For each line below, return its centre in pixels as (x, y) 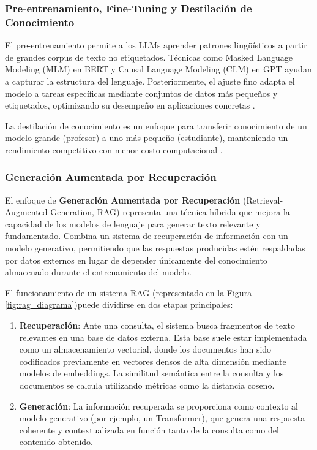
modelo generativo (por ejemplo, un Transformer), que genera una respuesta (162, 418)
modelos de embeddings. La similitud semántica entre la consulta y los (151, 373)
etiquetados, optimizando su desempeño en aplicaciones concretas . (130, 105)
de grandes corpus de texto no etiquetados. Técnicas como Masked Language (149, 57)
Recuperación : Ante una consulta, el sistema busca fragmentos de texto (157, 325)
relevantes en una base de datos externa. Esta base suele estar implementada (163, 337)
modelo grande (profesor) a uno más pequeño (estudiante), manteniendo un (147, 138)
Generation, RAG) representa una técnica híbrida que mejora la (170, 212)
